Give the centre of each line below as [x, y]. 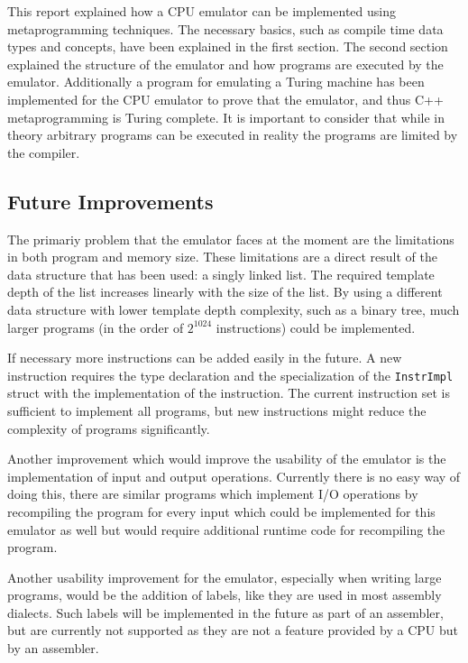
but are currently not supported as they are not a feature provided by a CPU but [233, 630]
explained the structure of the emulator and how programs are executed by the [225, 64]
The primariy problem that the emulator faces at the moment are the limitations [231, 239]
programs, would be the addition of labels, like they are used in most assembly [225, 595]
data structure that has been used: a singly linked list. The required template [221, 274]
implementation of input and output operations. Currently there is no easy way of [234, 476]
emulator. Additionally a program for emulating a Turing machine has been [216, 82]
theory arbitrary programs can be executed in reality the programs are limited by [233, 135]
